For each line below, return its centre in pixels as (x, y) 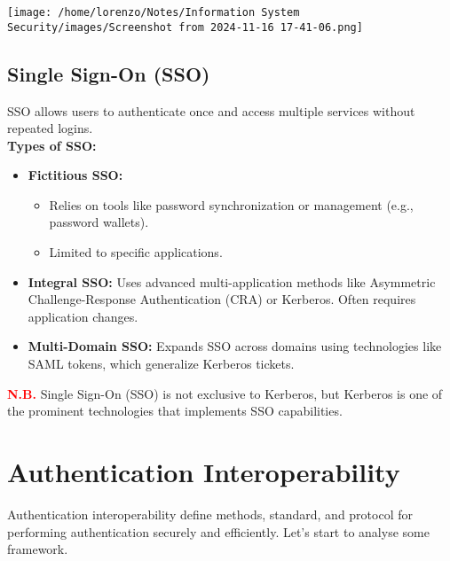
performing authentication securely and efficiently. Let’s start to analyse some (218, 531)
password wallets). (99, 222)
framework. (38, 549)
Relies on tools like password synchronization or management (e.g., (231, 204)
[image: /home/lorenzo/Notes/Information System (154, 12)
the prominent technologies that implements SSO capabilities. (175, 411)
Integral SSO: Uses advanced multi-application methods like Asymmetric (232, 281)
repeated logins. (50, 128)
